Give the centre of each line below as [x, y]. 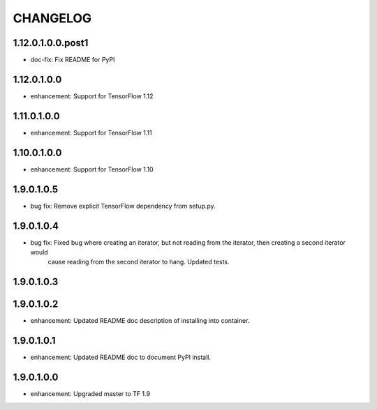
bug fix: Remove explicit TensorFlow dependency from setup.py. [123, 206]
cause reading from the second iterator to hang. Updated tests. [139, 262]
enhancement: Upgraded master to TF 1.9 [90, 394]
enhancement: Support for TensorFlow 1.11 [91, 132]
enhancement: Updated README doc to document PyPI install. [121, 357]
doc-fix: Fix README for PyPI [73, 60]
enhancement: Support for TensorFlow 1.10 [92, 169]
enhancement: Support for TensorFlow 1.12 [92, 96]
